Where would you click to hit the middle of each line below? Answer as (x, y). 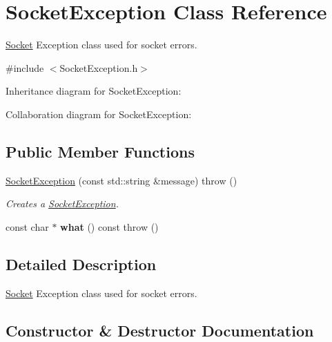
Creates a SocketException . (62, 203)
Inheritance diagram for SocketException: (94, 91)
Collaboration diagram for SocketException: (99, 114)
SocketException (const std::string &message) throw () (121, 180)
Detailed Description (81, 264)
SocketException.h (99, 67)
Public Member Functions (100, 151)
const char (27, 226)
